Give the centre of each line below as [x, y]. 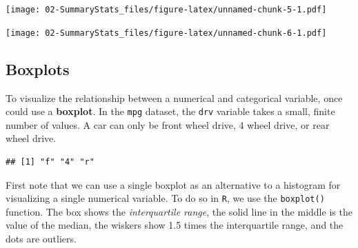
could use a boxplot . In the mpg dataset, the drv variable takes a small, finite [170, 111]
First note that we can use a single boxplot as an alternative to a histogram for [173, 184]
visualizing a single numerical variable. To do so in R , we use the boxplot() [165, 198]
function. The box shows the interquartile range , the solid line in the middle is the [179, 211]
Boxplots [38, 69]
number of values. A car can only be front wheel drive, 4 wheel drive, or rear [168, 124]
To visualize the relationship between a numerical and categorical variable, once [174, 97]
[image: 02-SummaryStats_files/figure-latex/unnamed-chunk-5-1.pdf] [166, 10]
